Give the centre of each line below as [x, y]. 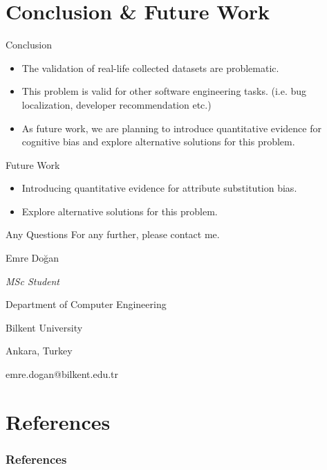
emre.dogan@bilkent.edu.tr [62, 374]
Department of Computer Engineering [86, 304]
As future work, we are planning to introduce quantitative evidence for [171, 128]
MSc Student [33, 281]
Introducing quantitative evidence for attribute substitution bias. [159, 188]
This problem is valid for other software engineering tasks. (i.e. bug [164, 91]
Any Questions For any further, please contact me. [113, 234]
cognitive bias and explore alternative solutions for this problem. [158, 142]
